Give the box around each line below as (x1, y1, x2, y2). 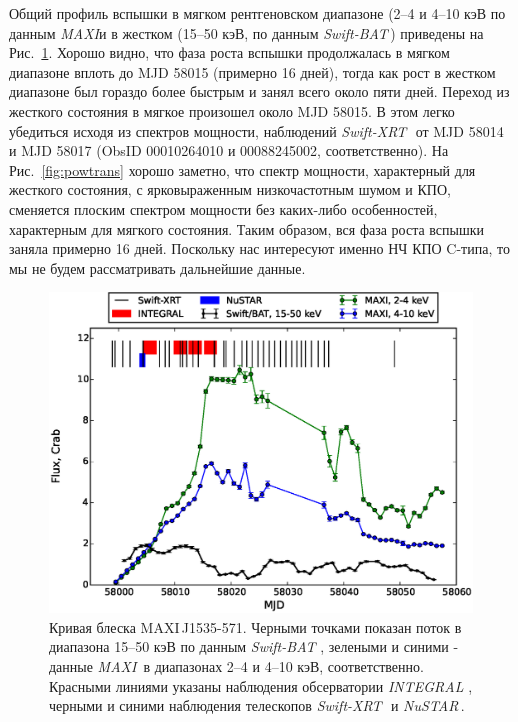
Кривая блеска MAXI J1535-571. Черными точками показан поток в (49, 616, 462, 637)
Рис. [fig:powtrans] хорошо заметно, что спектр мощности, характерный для (9, 159, 476, 180)
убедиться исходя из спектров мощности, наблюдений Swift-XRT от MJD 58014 (9, 120, 504, 141)
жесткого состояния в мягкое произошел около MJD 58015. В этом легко (9, 100, 455, 121)
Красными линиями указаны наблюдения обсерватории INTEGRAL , (49, 675, 473, 696)
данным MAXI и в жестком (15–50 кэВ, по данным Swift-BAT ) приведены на (9, 22, 484, 43)
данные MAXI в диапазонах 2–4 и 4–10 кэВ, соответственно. (49, 655, 424, 676)
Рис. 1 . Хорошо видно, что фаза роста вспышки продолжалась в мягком (9, 42, 450, 63)
